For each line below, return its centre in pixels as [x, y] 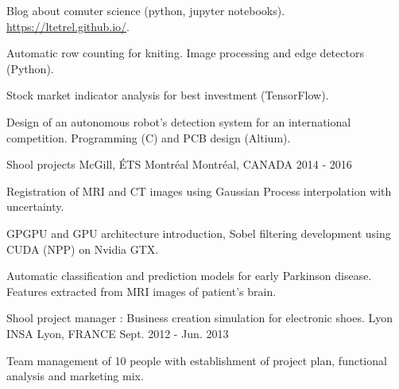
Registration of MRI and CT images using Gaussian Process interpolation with [199, 191]
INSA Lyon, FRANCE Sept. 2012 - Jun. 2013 [118, 333]
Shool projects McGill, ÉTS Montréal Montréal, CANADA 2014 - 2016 [179, 164]
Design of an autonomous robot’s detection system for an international [179, 121]
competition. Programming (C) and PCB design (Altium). [149, 137]
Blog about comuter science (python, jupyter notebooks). [146, 10]
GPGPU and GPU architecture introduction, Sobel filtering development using [199, 233]
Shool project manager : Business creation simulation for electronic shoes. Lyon [200, 318]
